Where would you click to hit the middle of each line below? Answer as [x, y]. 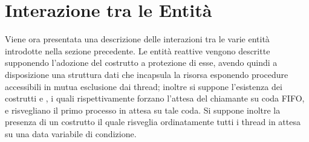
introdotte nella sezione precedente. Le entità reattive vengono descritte [138, 50]
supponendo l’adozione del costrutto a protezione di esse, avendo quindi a [141, 63]
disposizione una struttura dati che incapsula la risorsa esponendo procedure [147, 74]
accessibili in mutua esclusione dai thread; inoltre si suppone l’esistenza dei [144, 86]
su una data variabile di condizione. [71, 133]
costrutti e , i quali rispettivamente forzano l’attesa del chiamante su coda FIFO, [155, 98]
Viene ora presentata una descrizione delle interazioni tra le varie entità [137, 39]
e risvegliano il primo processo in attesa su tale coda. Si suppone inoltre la [143, 110]
